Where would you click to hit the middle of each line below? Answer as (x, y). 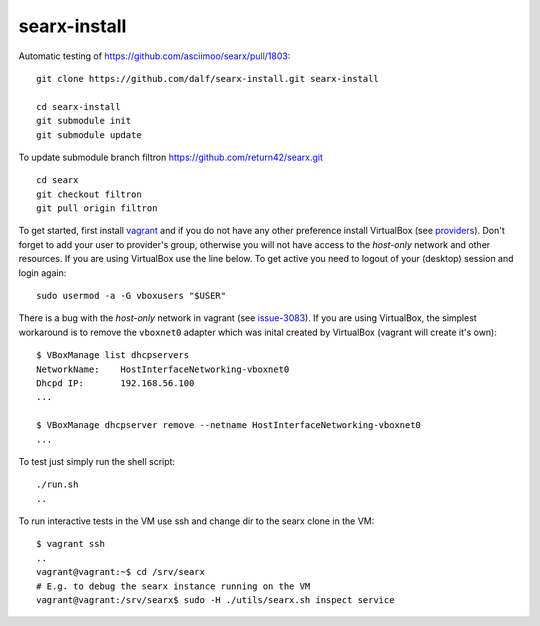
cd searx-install (78, 106)
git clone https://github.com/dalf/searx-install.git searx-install (207, 78)
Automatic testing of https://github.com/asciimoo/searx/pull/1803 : (154, 56)
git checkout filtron (89, 194)
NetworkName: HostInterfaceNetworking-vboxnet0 (163, 369)
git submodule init (84, 121)
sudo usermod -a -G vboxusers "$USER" (131, 296)
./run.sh (57, 484)
